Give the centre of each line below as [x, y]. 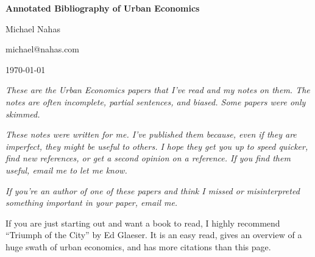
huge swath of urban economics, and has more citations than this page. [138, 246]
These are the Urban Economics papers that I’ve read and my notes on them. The [158, 90]
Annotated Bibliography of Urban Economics [103, 8]
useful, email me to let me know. [66, 170]
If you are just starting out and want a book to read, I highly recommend [143, 223]
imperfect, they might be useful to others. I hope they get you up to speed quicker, [157, 146]
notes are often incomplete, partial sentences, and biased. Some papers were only [156, 101]
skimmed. [23, 114]
